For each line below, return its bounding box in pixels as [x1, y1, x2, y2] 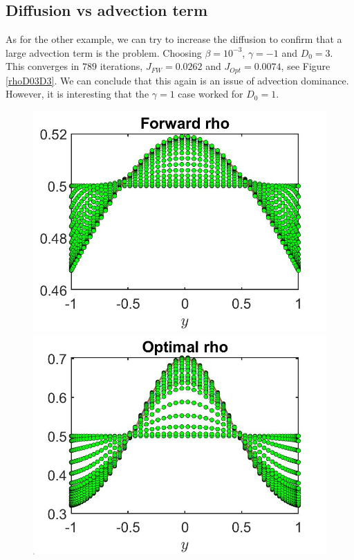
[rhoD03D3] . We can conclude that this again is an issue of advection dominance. [6, 73, 349, 87]
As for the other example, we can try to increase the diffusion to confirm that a [6, 32, 342, 46]
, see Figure [281, 59, 330, 73]
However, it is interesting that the [6, 87, 149, 101]
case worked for [178, 87, 243, 101]
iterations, [100, 59, 143, 73]
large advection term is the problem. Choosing [6, 45, 202, 60]
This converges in [6, 59, 80, 73]
